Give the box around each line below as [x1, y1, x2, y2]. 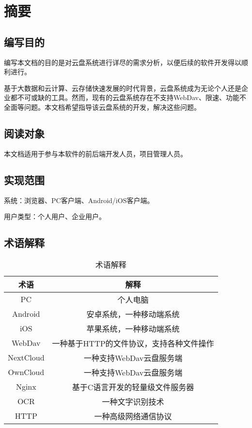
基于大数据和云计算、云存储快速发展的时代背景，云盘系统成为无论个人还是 [4, 83, 241, 93]
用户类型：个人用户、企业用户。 [4, 211, 106, 222]
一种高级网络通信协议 [94, 410, 172, 422]
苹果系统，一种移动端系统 [86, 323, 180, 334]
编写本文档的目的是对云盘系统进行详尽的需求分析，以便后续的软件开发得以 [4, 57, 241, 67]
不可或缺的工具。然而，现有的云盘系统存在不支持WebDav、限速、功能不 [17, 92, 246, 103]
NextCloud [8, 352, 45, 363]
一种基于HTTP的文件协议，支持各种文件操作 [52, 337, 214, 349]
